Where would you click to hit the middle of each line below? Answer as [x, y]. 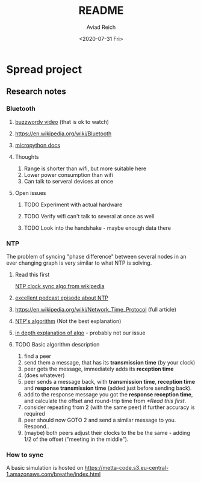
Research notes [36, 92]
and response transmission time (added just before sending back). [108, 388]
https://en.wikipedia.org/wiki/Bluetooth [63, 134]
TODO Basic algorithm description [57, 344]
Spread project [44, 69]
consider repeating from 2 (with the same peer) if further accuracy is [109, 407]
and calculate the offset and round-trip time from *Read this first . [105, 401]
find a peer [37, 356]
